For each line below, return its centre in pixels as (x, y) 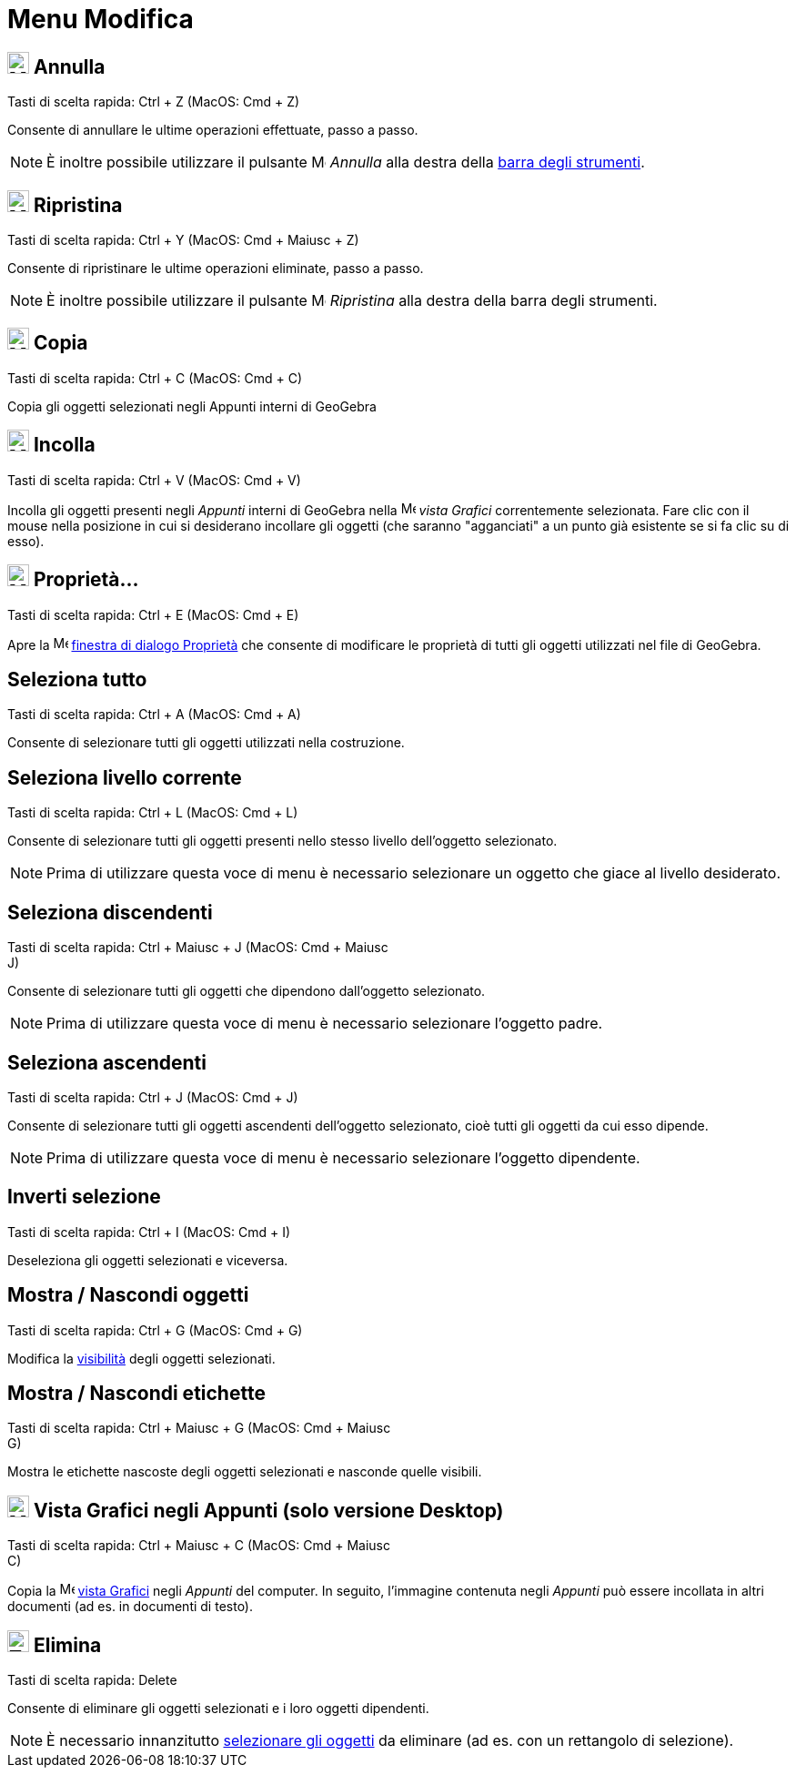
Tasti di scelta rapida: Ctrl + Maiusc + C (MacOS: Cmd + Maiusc (199, 1546)
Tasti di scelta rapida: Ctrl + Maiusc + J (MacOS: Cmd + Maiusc (198, 948)
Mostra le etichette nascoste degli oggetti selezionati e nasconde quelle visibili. (245, 1472)
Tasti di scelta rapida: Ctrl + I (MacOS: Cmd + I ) (149, 1232)
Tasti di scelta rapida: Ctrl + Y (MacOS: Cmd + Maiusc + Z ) (183, 240)
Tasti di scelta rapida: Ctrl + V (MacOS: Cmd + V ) (154, 480)
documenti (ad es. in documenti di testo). (131, 1607)
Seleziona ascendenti (107, 1062)
